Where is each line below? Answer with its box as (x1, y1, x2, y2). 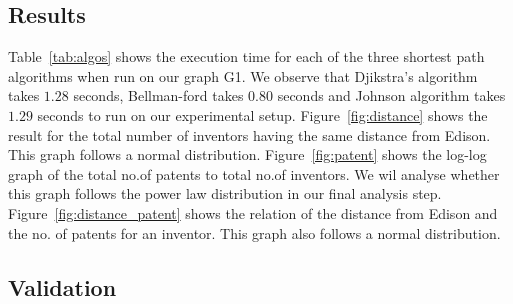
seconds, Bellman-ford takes (73, 85, 244, 106)
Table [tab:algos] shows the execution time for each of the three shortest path (8, 46, 485, 67)
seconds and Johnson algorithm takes (277, 85, 506, 106)
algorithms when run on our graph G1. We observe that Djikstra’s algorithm (8, 65, 478, 86)
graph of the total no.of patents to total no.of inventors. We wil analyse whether (8, 163, 500, 184)
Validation (8, 271, 117, 302)
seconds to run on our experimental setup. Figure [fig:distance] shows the (37, 104, 488, 125)
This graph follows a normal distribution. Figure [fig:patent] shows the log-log (8, 144, 487, 165)
